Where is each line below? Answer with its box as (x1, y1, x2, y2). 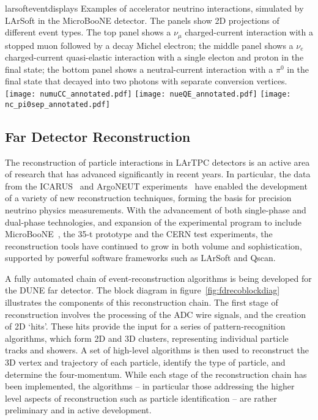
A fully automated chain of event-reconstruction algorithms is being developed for (5, 271, 312, 284)
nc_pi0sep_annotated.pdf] (5, 100, 110, 109)
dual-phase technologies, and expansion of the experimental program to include (5, 215, 301, 228)
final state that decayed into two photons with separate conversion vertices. (5, 75, 287, 87)
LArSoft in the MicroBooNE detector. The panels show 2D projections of (5, 13, 279, 26)
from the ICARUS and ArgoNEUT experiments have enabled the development (5, 179, 308, 192)
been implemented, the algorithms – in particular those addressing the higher (5, 380, 295, 392)
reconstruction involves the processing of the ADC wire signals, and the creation (5, 308, 306, 320)
